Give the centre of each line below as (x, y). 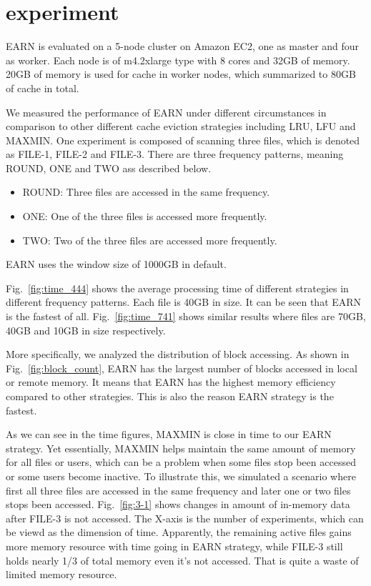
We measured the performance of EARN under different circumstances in (166, 112)
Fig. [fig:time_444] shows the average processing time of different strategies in (177, 288)
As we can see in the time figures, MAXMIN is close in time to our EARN (169, 434)
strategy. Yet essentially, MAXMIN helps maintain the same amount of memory (181, 448)
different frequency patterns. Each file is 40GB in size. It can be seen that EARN (184, 302)
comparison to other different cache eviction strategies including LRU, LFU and (181, 126)
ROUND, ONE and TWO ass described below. (109, 168)
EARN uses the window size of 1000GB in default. (116, 264)
